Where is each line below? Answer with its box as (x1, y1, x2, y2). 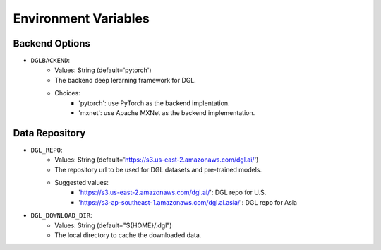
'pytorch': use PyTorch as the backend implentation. (78, 99, 230, 107)
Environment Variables (13, 11, 150, 26)
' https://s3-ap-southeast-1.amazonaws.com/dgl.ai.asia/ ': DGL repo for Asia (78, 198, 298, 206)
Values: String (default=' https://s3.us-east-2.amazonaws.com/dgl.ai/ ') (54, 155, 259, 164)
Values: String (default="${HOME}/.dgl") (54, 221, 172, 230)
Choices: (54, 89, 80, 97)
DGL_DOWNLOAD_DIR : (30, 211, 92, 220)
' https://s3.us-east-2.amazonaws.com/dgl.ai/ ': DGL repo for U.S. (78, 188, 267, 197)
